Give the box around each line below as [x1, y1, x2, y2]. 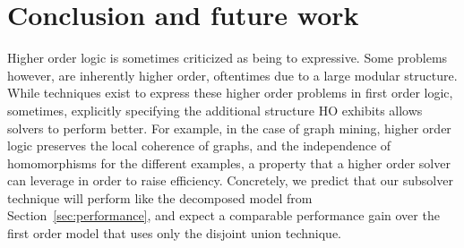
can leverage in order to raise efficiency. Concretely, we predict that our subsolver [7, 171, 453, 190]
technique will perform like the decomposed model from [7, 188, 313, 207]
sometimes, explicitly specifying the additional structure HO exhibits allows [7, 100, 423, 119]
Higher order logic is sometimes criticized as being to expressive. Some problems [7, 48, 448, 67]
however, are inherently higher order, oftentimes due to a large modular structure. [7, 65, 458, 84]
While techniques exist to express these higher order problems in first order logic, [7, 83, 453, 102]
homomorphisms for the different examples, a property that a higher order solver [7, 153, 451, 172]
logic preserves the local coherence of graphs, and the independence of [7, 136, 391, 155]
